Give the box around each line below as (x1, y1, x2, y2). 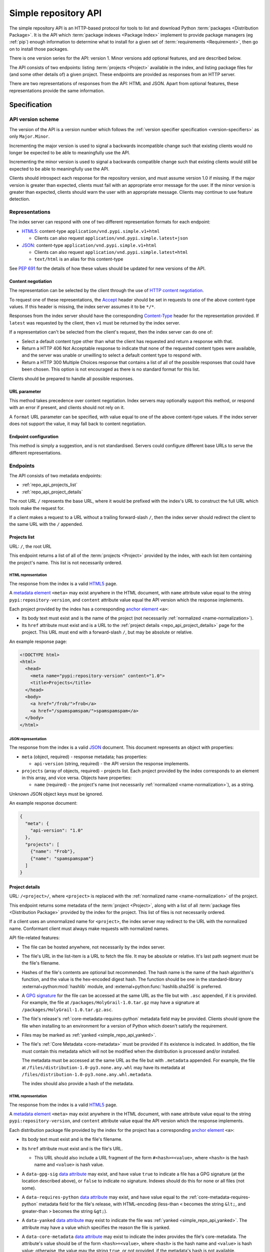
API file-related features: (9, 934, 60, 941)
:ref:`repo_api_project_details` (21, 489, 83, 495)
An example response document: (9, 800, 77, 806)
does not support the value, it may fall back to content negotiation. (9, 421, 146, 427)
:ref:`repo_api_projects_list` (21, 482, 77, 488)
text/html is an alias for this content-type (34, 256, 123, 262)
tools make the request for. (9, 505, 65, 511)
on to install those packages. (9, 46, 68, 52)
